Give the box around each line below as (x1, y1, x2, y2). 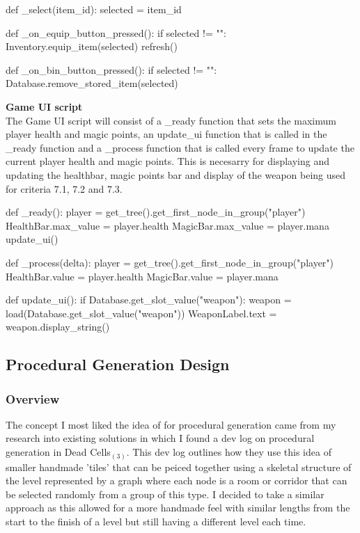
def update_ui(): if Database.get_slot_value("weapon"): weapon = (6, 292, 292, 307)
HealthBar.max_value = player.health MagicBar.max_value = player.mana (6, 218, 329, 232)
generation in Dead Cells (6, 445, 111, 459)
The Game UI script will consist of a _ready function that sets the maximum (6, 113, 336, 127)
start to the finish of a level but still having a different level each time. (6, 514, 306, 528)
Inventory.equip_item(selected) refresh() (6, 39, 178, 54)
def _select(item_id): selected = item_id (6, 2, 182, 16)
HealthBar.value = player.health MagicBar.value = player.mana (6, 269, 279, 283)
